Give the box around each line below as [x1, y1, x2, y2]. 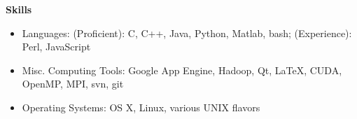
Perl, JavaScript [22, 39, 91, 54]
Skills [6, 2, 32, 16]
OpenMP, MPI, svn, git [22, 76, 124, 91]
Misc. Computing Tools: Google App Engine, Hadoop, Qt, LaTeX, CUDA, [22, 62, 342, 77]
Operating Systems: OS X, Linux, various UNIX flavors [22, 99, 260, 114]
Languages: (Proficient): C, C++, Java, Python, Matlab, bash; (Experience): [22, 25, 352, 40]
